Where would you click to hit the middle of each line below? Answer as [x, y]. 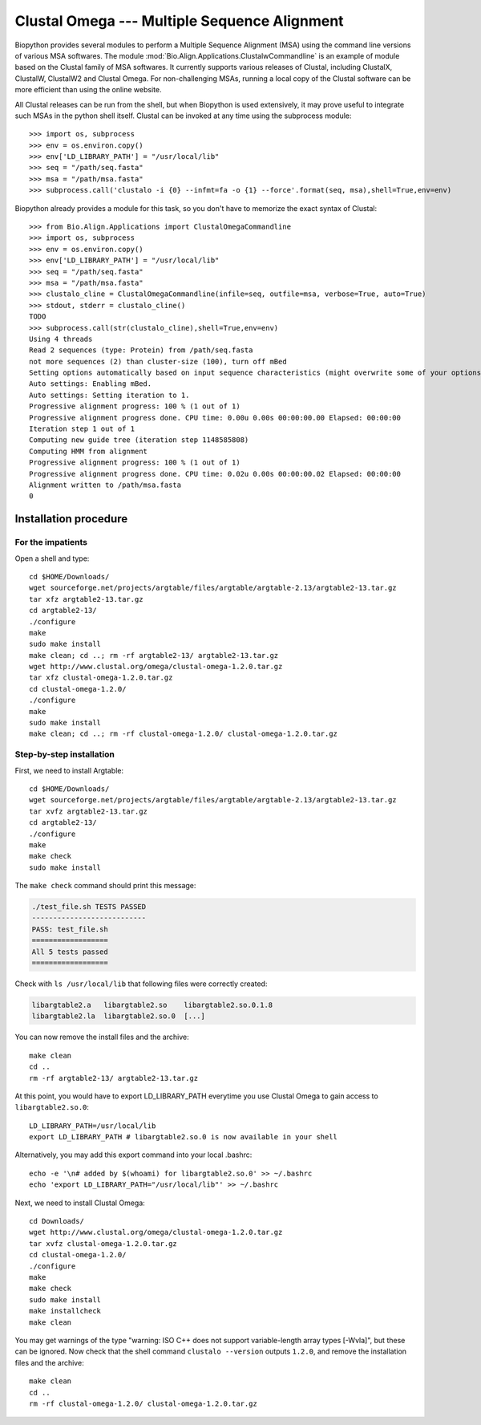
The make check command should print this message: [105, 886]
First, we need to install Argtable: [69, 770]
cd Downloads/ [57, 1221]
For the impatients [51, 542]
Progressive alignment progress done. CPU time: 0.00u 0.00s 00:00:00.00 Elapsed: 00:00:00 [215, 418]
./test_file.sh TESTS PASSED [89, 907]
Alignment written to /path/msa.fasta [105, 485]
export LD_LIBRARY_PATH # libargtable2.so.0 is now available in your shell [184, 1137]
